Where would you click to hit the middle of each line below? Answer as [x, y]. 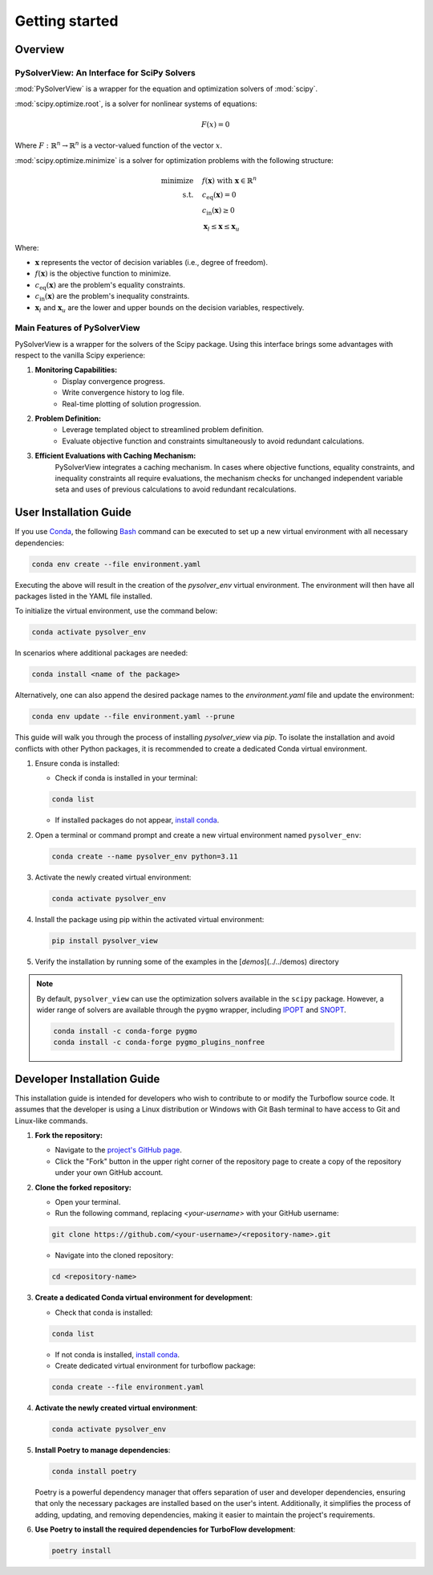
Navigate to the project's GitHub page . [118, 1150]
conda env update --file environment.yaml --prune [134, 716]
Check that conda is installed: [104, 1312]
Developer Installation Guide [87, 1079]
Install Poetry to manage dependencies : [103, 1450]
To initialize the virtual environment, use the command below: [116, 611]
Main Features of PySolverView [77, 328]
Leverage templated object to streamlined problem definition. [163, 430]
